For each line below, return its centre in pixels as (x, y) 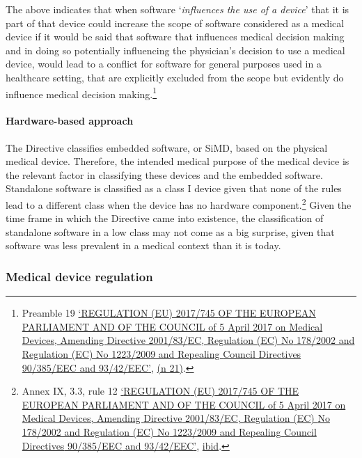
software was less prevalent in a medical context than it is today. (143, 245)
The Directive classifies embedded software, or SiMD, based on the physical (167, 147)
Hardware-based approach (70, 121)
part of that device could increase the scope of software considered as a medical (175, 23)
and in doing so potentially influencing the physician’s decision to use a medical (175, 50)
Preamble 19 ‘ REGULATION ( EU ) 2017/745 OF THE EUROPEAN (169, 313)
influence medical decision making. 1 (81, 93)
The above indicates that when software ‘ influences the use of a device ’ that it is (178, 9)
